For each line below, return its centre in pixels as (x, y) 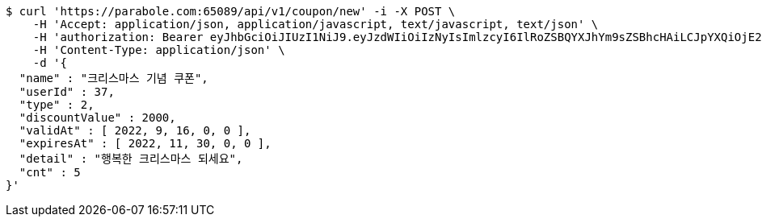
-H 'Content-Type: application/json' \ (159, 50)
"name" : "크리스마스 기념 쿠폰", (114, 78)
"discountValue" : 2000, (97, 118)
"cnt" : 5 (50, 172)
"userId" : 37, (67, 92)
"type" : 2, (57, 105)
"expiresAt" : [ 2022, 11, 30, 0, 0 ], (145, 143)
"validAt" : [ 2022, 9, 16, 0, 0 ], (135, 130)
